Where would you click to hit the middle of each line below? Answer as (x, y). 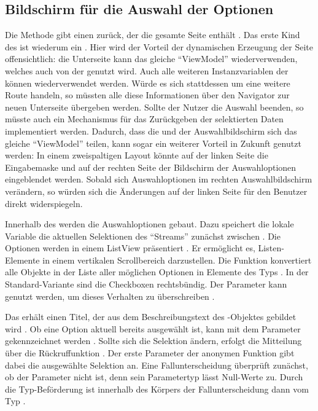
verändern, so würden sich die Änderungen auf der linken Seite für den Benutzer (156, 191)
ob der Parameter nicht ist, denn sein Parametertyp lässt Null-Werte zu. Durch (154, 377)
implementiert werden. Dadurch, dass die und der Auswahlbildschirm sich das (151, 131)
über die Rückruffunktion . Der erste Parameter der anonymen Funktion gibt (150, 353)
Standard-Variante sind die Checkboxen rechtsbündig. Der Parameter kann (146, 284)
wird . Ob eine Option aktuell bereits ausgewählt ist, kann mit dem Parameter (153, 328)
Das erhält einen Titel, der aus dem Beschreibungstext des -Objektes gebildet (151, 317)
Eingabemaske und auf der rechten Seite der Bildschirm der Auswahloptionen (151, 167)
